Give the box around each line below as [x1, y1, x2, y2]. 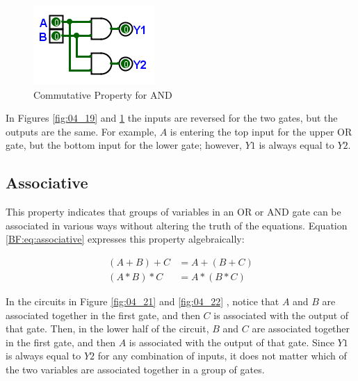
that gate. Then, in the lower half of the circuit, [6, 321, 209, 336]
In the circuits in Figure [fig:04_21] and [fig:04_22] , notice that [6, 294, 279, 309]
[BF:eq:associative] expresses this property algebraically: [6, 232, 245, 246]
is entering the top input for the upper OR [170, 124, 352, 138]
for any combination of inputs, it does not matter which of [97, 348, 347, 363]
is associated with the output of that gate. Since [129, 334, 334, 349]
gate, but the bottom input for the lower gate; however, [6, 138, 243, 152]
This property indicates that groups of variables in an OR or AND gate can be [6, 204, 341, 219]
